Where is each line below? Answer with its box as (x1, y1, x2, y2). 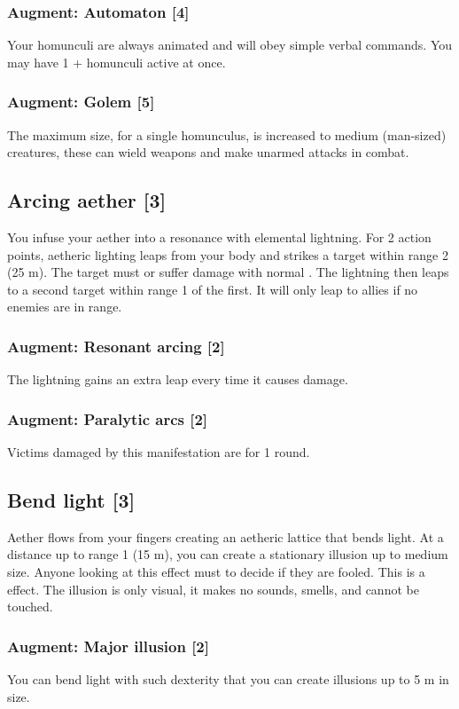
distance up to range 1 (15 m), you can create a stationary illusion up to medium (7, 545, 448, 563)
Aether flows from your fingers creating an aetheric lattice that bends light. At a (7, 527, 444, 546)
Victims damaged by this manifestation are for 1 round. (7, 443, 310, 461)
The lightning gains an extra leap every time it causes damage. (7, 370, 348, 389)
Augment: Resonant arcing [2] (7, 335, 225, 357)
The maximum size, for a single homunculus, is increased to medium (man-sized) (7, 125, 447, 144)
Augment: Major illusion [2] (7, 634, 209, 657)
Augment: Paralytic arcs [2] (7, 407, 208, 429)
